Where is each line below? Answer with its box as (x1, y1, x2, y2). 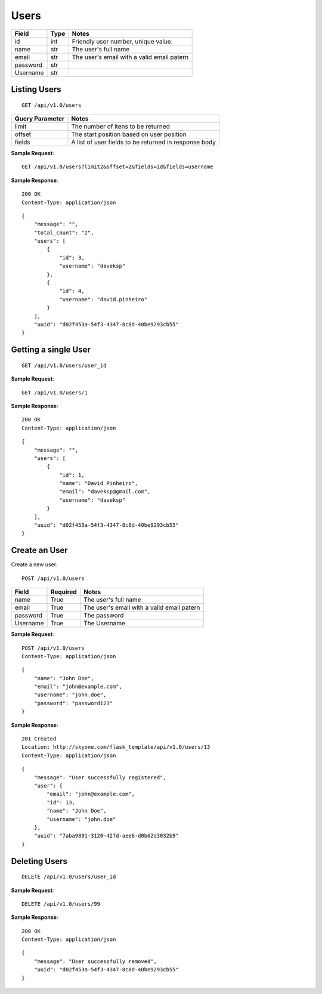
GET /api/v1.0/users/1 (21, 389, 88, 396)
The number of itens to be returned (71, 122, 170, 131)
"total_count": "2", (33, 229, 94, 236)
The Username (83, 619, 125, 628)
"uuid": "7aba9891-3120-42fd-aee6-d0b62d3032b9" (33, 832, 179, 839)
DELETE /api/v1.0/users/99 (21, 900, 101, 907)
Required (50, 588, 77, 596)
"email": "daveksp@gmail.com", (59, 488, 151, 495)
